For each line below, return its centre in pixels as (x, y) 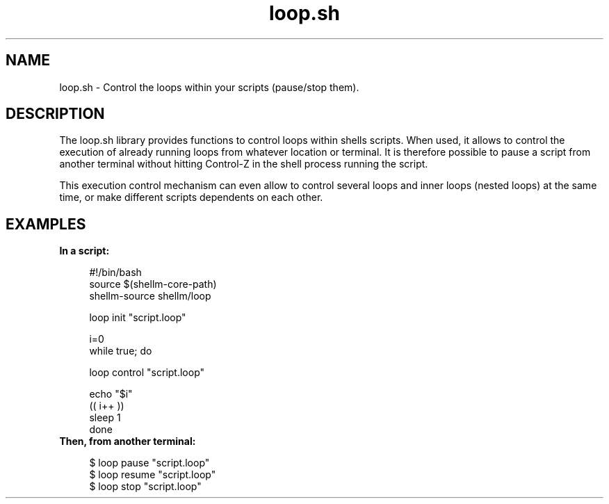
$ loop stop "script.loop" (145, 487)
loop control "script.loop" (147, 373)
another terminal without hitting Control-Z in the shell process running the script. (244, 164)
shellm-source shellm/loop (150, 296)
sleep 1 (105, 418)
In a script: (84, 251)
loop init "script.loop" (138, 318)
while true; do (121, 351)
